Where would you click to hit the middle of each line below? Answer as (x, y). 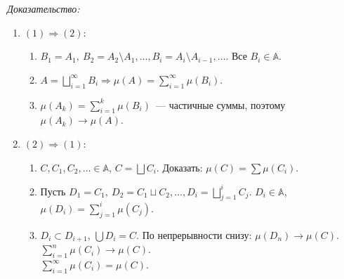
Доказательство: (44, 8)
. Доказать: (179, 167)
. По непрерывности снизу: (194, 234)
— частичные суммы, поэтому (220, 104)
